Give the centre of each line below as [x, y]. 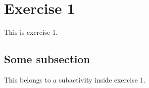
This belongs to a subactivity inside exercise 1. [75, 79]
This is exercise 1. [31, 32]
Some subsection [47, 59]
